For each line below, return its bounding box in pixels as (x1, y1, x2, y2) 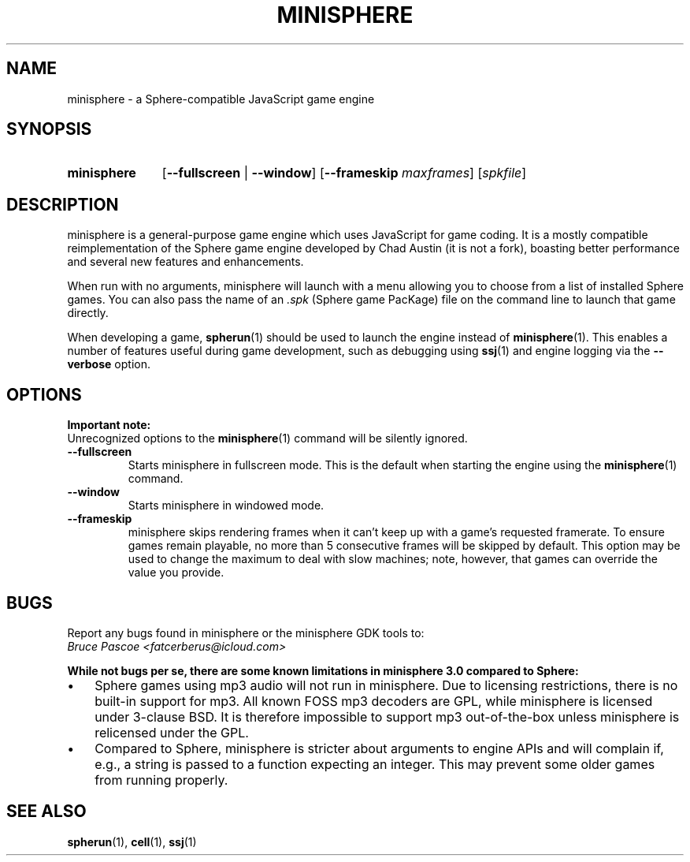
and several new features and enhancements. (67, 255, 304, 269)
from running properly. (95, 771, 228, 788)
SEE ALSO (6, 801, 87, 822)
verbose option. (67, 357, 150, 371)
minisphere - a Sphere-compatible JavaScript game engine (67, 91, 375, 106)
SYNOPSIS (6, 119, 92, 140)
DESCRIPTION (6, 194, 119, 215)
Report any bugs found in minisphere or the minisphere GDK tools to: (67, 625, 425, 640)
